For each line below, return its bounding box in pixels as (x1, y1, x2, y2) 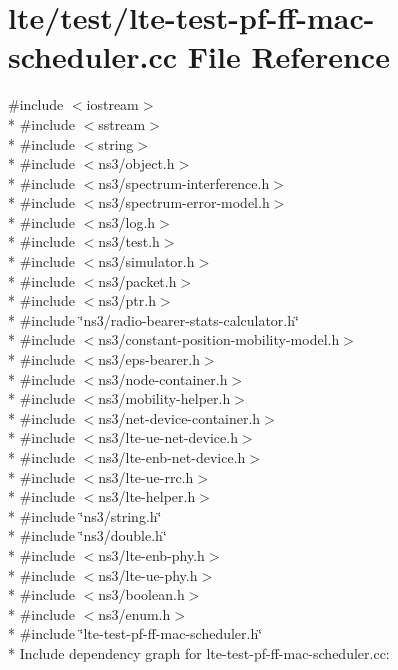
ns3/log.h (98, 211, 156, 232)
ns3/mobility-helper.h (98, 388, 231, 409)
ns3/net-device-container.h (98, 407, 261, 428)
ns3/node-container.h (98, 368, 228, 389)
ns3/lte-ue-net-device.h (98, 427, 238, 448)
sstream (98, 113, 146, 134)
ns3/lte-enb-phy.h (98, 544, 205, 565)
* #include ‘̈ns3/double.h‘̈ (8, 525, 167, 546)
